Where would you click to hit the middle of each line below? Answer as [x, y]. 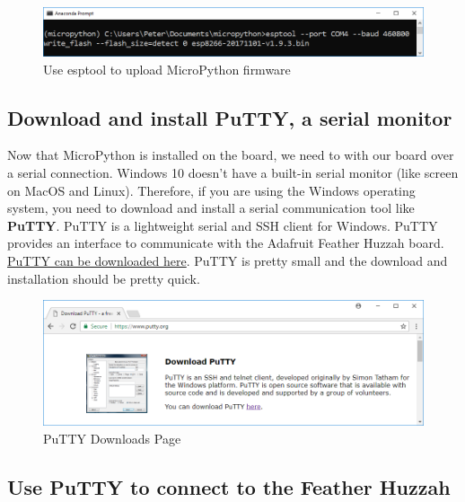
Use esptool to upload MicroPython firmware [167, 69]
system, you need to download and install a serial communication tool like [211, 208]
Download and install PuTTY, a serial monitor [230, 117]
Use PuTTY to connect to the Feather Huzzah [229, 486]
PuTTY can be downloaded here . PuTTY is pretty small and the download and [228, 261]
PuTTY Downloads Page [112, 438]
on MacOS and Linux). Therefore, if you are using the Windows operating [211, 190]
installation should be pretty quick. [104, 278]
